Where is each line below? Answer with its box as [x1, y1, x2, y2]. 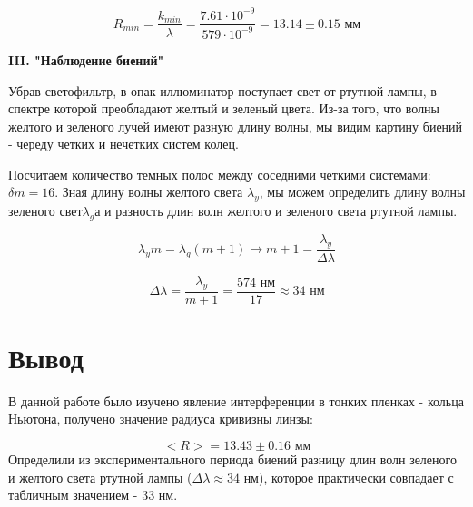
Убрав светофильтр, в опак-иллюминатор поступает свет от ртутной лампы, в [8, 81, 437, 100]
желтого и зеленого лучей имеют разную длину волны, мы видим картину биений [8, 116, 463, 135]
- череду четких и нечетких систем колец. [8, 134, 239, 153]
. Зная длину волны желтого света [54, 182, 243, 201]
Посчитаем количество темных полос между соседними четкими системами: [8, 164, 431, 183]
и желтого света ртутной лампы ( [8, 467, 192, 486]
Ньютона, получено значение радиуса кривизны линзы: [8, 409, 313, 428]
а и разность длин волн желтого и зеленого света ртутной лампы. [94, 201, 458, 220]
